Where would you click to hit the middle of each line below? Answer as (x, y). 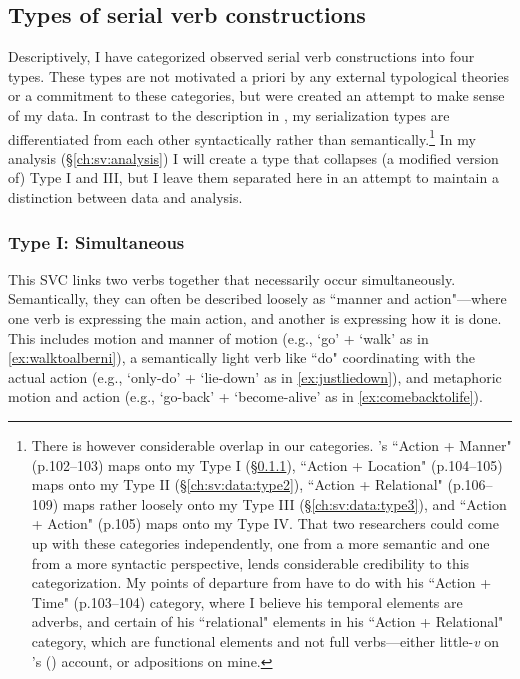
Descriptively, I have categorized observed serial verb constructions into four (241, 56)
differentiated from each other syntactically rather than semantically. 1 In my (242, 137)
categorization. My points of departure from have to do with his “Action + (261, 582)
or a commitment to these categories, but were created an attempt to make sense (256, 95)
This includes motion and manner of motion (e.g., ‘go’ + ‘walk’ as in (218, 337)
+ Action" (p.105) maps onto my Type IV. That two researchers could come (265, 523)
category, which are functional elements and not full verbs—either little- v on (265, 640)
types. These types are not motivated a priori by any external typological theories (258, 75)
